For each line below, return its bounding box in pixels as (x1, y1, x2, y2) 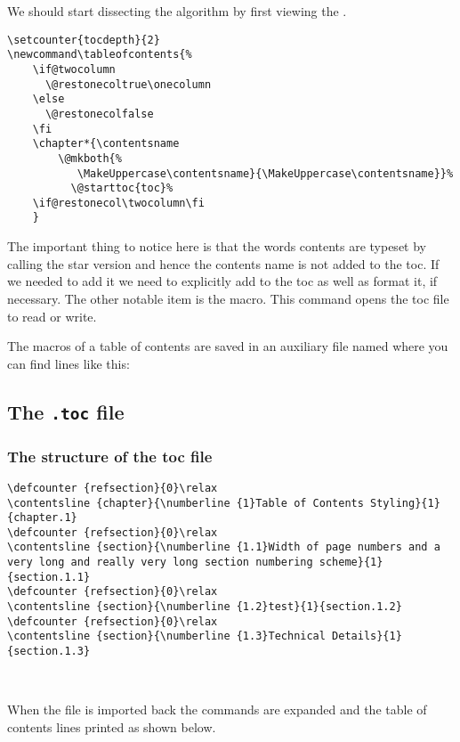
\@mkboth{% (58, 151, 122, 165)
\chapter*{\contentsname (32, 137, 180, 151)
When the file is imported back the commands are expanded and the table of (7, 700, 427, 719)
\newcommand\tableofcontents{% (7, 48, 192, 61)
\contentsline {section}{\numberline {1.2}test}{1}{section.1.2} (7, 600, 402, 614)
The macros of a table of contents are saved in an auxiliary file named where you (7, 337, 448, 355)
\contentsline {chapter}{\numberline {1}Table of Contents (7, 496, 364, 510)
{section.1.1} (7, 570, 91, 583)
